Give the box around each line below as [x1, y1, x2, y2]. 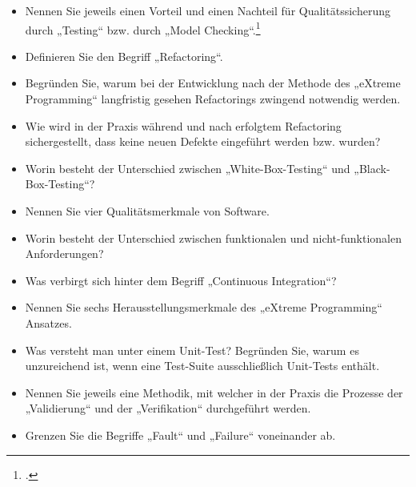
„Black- [354, 159, 390, 176]
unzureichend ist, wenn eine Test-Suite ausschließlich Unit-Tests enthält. [25, 357, 380, 374]
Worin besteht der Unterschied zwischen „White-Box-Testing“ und [25, 159, 350, 176]
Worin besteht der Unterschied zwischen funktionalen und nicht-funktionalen [25, 229, 402, 246]
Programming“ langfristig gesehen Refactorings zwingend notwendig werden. [25, 91, 401, 107]
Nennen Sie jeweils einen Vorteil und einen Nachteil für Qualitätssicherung [25, 2, 390, 18]
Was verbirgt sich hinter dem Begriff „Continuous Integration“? [25, 272, 337, 288]
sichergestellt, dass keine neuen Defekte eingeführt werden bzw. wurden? [25, 133, 381, 150]
